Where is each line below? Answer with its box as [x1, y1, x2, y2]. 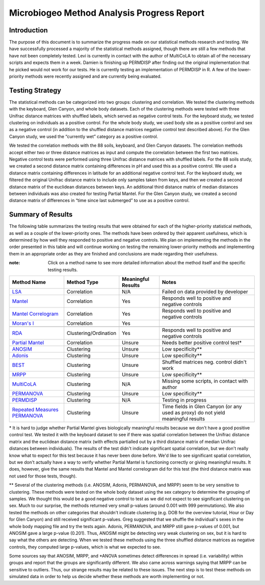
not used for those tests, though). [9, 473, 77, 479]
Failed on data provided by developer [162, 288, 248, 295]
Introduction [9, 26, 48, 34]
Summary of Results [9, 210, 73, 219]
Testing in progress [162, 397, 207, 404]
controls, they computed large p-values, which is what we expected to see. [9, 544, 161, 550]
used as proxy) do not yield [162, 409, 225, 416]
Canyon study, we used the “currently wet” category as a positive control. [9, 133, 159, 139]
